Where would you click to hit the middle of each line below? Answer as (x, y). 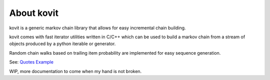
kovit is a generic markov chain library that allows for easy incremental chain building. (97, 28)
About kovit (34, 13)
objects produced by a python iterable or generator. (62, 44)
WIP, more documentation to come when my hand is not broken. (75, 71)
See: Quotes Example (31, 62)
